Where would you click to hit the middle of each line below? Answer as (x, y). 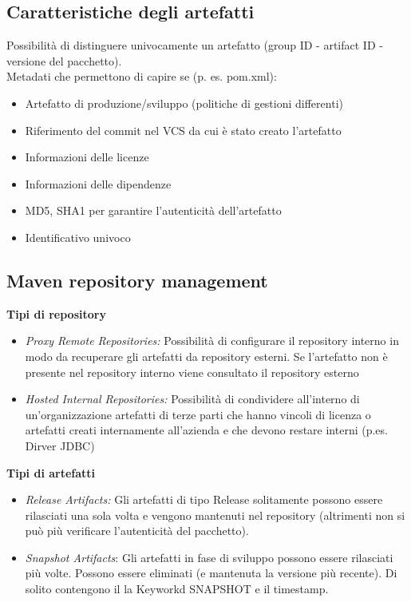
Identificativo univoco (78, 237)
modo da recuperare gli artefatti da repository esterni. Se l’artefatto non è (206, 356)
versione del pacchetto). (64, 60)
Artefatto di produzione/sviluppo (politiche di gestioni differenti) (184, 103)
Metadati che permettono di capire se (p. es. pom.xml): (142, 76)
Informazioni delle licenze (87, 157)
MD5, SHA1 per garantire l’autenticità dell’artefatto (153, 210)
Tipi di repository (56, 313)
